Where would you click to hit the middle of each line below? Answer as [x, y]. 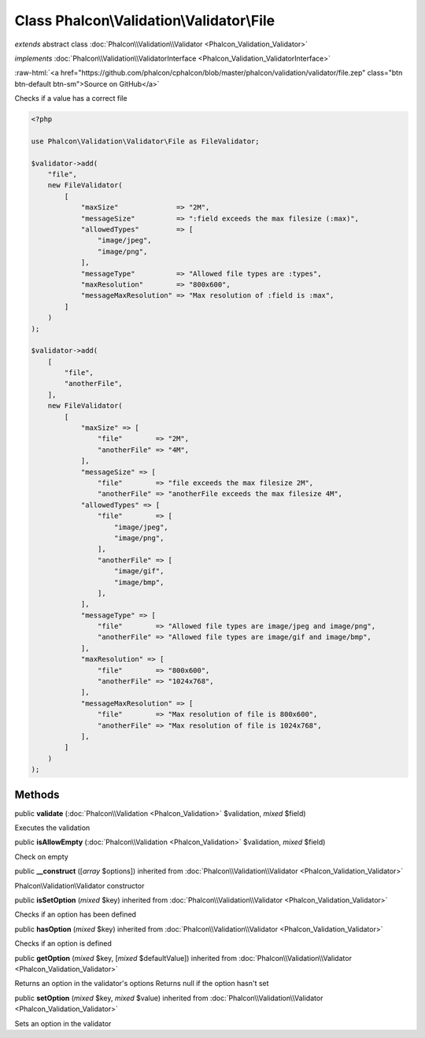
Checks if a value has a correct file [71, 98]
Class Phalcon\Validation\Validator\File [145, 20]
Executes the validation [52, 828]
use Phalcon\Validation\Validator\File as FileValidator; [145, 141]
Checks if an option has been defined [76, 914]
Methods [37, 794]
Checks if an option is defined [63, 943]
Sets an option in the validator [63, 1023]
